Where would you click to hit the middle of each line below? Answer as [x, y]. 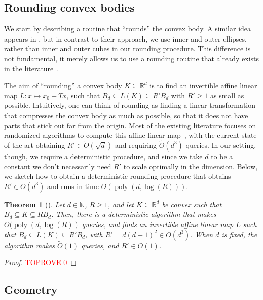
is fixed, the [239, 234]
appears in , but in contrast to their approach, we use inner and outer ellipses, [125, 38]
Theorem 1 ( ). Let [34, 204]
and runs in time [73, 186]
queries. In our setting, [221, 145]
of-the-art [19, 145]
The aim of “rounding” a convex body [63, 85]
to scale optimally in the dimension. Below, [191, 166]
